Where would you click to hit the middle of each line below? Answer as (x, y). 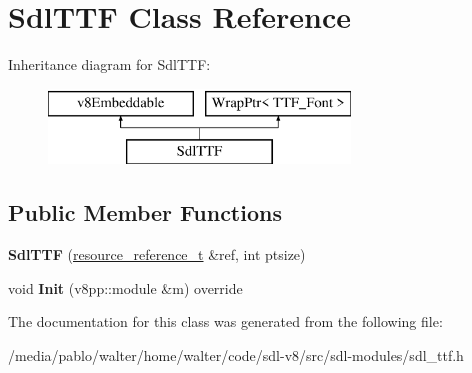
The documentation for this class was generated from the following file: (225, 321)
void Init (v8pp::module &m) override (125, 287)
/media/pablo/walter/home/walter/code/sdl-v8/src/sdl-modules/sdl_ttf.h (236, 354)
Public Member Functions (145, 212)
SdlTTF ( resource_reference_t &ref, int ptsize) (157, 254)
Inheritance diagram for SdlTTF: (109, 64)
